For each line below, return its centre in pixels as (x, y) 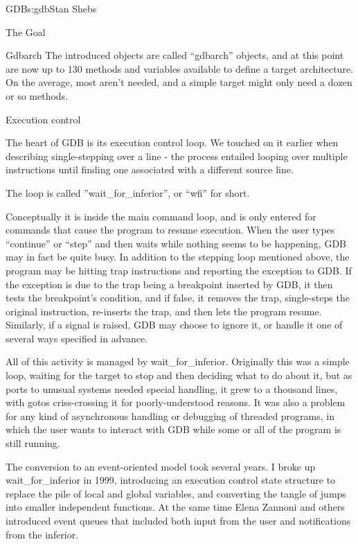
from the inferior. (42, 534)
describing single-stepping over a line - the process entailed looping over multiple (177, 156)
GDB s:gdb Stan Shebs (51, 8)
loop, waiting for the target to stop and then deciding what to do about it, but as (179, 375)
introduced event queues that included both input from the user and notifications (178, 520)
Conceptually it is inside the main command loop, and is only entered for (161, 216)
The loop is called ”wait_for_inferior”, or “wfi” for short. (128, 192)
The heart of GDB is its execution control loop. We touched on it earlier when (172, 142)
